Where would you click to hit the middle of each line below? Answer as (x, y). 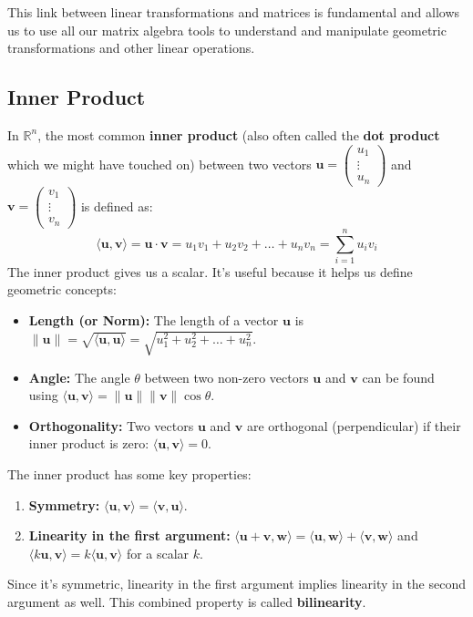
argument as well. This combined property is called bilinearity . (187, 601)
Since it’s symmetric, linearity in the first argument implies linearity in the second (237, 584)
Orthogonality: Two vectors (111, 425)
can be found (398, 377)
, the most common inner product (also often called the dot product (239, 134)
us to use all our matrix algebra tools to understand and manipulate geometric (227, 30)
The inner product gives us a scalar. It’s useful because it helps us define (210, 271)
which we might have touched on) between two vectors (159, 164)
